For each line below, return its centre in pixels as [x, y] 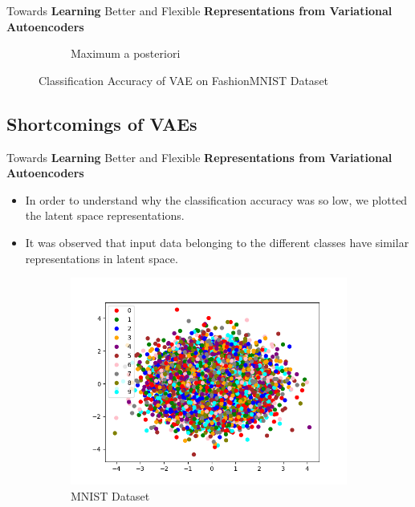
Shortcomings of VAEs [102, 123]
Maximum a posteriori [126, 53]
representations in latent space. [102, 258]
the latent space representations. [105, 215]
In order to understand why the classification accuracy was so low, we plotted [216, 199]
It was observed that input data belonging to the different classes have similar [217, 242]
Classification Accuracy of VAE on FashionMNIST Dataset [184, 80]
